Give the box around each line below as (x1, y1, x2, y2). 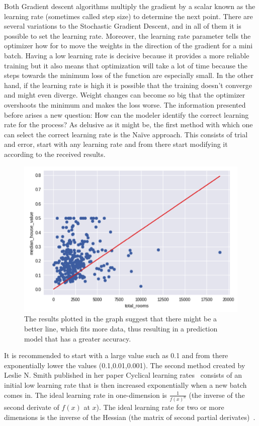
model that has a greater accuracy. (24, 333, 131, 344)
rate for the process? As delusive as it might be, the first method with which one (4, 119, 253, 130)
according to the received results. (4, 148, 106, 159)
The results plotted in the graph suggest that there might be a (24, 313, 217, 324)
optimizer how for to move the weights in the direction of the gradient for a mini (4, 40, 253, 51)
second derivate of (4, 402, 59, 412)
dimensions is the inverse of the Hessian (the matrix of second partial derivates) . (4, 412, 255, 422)
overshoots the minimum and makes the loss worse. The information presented (4, 99, 246, 110)
